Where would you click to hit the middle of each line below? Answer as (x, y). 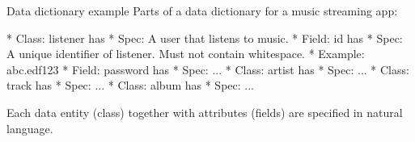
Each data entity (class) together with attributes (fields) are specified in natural (205, 112)
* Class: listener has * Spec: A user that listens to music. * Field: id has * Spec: (205, 38)
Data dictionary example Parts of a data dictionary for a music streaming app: (202, 10)
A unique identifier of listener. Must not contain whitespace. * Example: (186, 54)
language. (30, 128)
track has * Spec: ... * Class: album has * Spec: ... (130, 85)
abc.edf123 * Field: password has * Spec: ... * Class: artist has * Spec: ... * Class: (208, 69)
